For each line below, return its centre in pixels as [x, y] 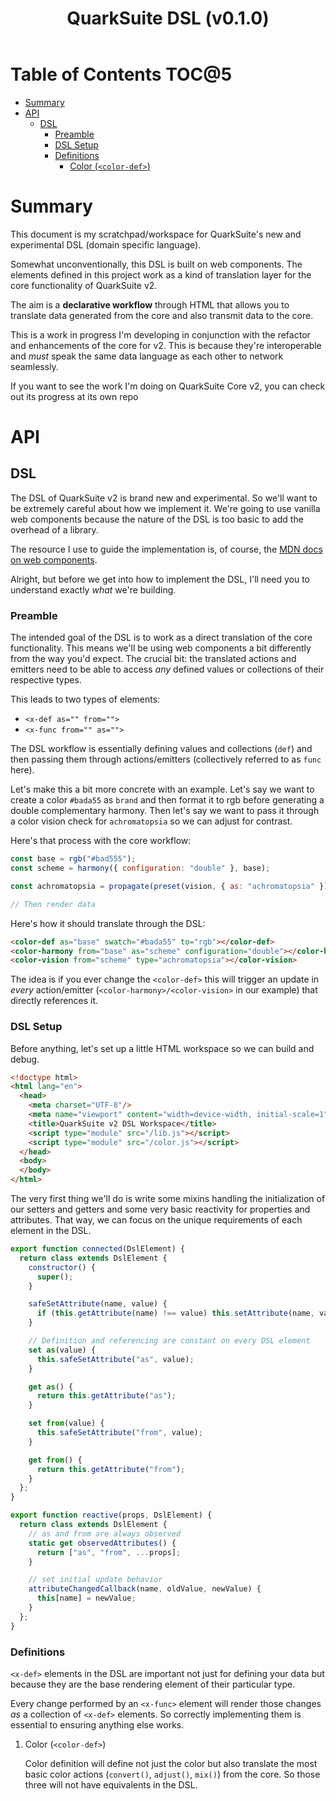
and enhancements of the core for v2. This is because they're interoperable [166, 345]
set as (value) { [62, 1350]
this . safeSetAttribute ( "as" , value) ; [115, 1359]
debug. [25, 1059]
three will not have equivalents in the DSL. [111, 1785]
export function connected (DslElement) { [98, 1249]
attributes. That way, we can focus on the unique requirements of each [156, 1220]
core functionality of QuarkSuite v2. [84, 285]
